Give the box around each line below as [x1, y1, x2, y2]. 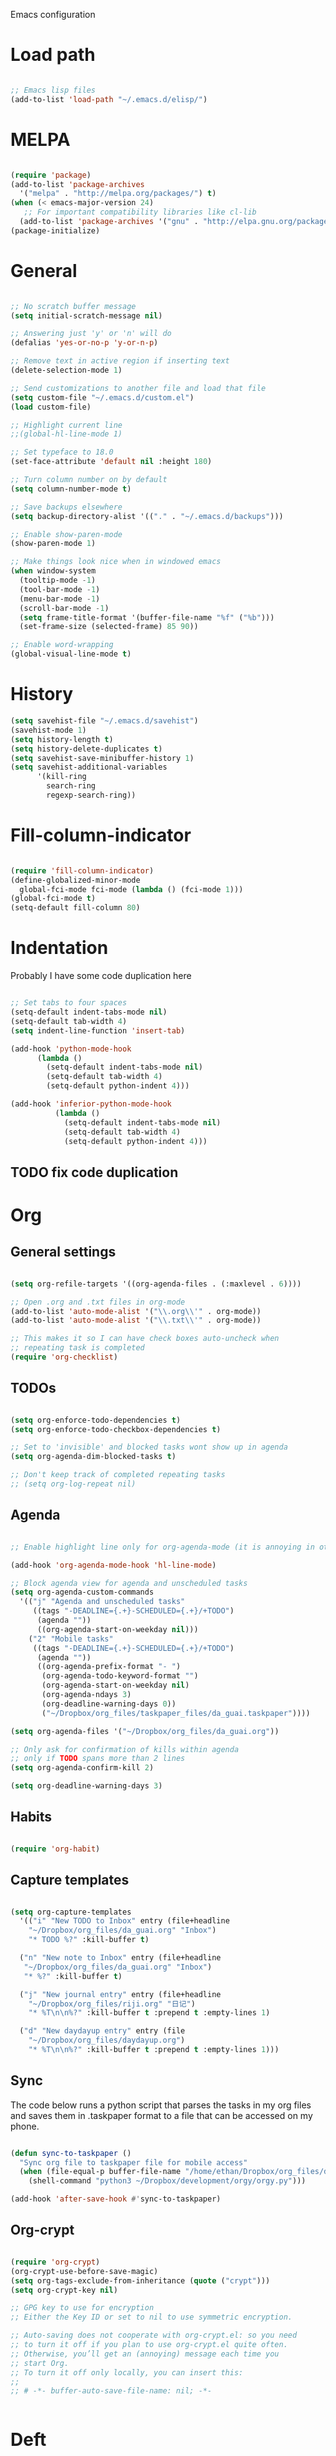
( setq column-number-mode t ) [10, 484, 132, 494]
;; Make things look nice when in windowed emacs [10, 557, 222, 567]
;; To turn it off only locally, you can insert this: [10, 2367, 244, 2378]
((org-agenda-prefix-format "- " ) [36, 1662, 182, 1672]
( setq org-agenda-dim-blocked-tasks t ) [10, 1452, 177, 1462]
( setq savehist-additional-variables [10, 762, 168, 773]
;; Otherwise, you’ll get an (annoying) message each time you [10, 2349, 280, 2359]
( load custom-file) [10, 402, 92, 412]
